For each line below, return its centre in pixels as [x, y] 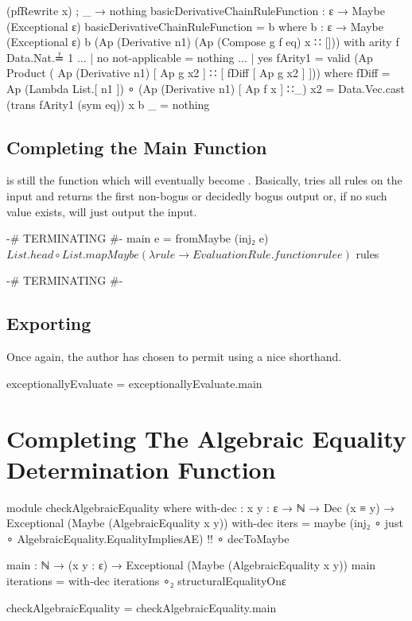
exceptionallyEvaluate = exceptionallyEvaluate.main [134, 383]
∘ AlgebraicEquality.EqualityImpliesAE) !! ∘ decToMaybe [148, 538]
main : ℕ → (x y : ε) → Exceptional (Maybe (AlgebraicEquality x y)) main [191, 565]
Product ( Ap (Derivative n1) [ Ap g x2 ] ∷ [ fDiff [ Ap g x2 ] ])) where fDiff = [198, 73]
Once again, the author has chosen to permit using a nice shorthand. [174, 357]
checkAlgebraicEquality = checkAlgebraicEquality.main [142, 607]
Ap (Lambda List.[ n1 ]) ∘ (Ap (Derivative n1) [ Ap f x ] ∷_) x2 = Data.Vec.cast [206, 88]
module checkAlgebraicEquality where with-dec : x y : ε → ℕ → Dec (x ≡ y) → [201, 507]
